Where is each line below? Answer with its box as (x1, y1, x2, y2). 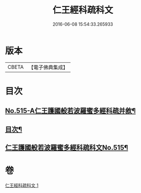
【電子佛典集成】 (28, 64, 68, 71)
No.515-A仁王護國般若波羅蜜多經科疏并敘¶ (5, 107, 136, 115)
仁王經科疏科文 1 (5, 182, 38, 188)
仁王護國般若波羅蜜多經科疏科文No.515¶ (5, 144, 128, 152)
